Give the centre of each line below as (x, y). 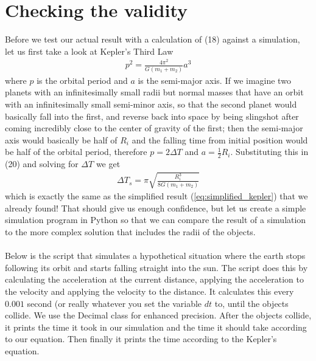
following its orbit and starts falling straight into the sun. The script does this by (156, 267)
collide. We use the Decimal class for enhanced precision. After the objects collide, (158, 315)
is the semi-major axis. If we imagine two (214, 80)
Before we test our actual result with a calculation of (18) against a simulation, (153, 39)
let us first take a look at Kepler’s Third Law (89, 51)
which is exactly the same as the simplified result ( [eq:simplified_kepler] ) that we (156, 196)
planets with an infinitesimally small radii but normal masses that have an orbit (154, 92)
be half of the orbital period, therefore (76, 152)
